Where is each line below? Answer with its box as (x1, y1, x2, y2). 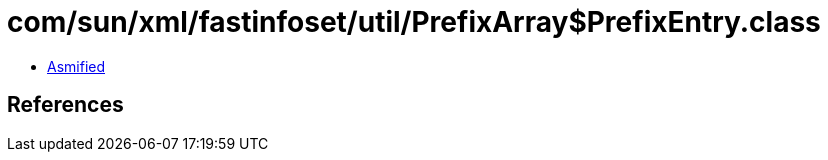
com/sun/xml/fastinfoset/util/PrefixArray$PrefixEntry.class (7, 5, 821, 39)
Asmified (47, 57, 106, 75)
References (7, 92, 124, 118)
